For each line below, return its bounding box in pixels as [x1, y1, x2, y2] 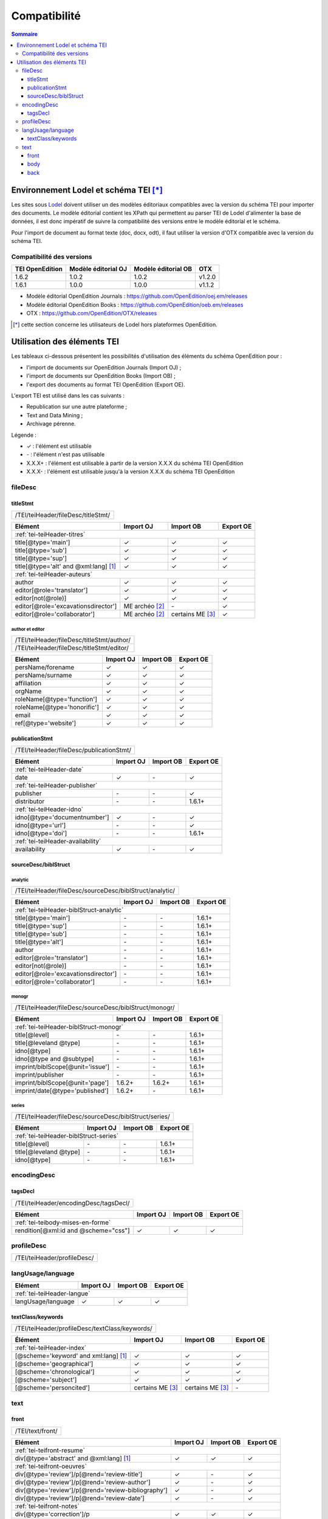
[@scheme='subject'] [15, 1376, 77, 1384]
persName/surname [15, 671, 72, 680]
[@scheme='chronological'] [15, 1368, 95, 1376]
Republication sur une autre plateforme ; [26, 403, 128, 410]
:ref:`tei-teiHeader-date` [15, 766, 84, 774]
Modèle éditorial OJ [69, 265, 128, 273]
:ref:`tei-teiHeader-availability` [15, 837, 101, 846]
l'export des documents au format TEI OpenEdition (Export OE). [26, 380, 185, 388]
